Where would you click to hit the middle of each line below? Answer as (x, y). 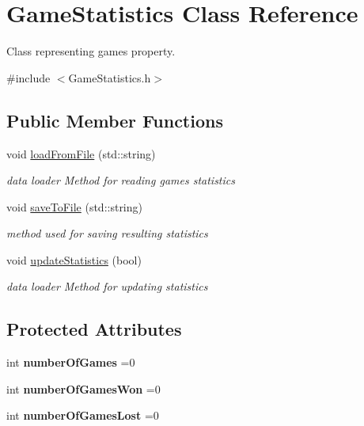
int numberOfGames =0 (71, 362)
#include (28, 77)
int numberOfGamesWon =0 (83, 388)
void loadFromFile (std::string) (81, 153)
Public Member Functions (115, 120)
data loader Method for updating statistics (107, 286)
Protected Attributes (94, 329)
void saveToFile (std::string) (74, 206)
